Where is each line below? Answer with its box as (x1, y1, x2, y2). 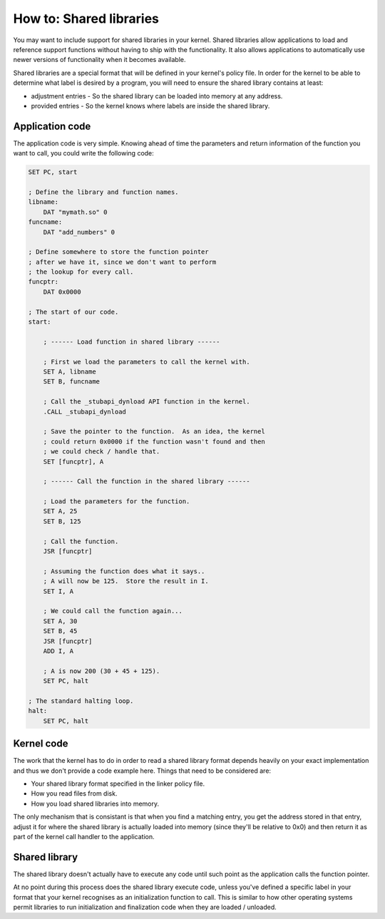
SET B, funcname (43, 378, 100, 386)
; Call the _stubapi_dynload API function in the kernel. (43, 398, 250, 406)
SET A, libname (43, 367, 96, 376)
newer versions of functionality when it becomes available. (13, 56, 186, 64)
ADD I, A (43, 647, 74, 655)
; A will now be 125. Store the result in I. (43, 577, 210, 585)
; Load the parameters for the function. (43, 498, 190, 505)
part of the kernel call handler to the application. (13, 832, 155, 841)
